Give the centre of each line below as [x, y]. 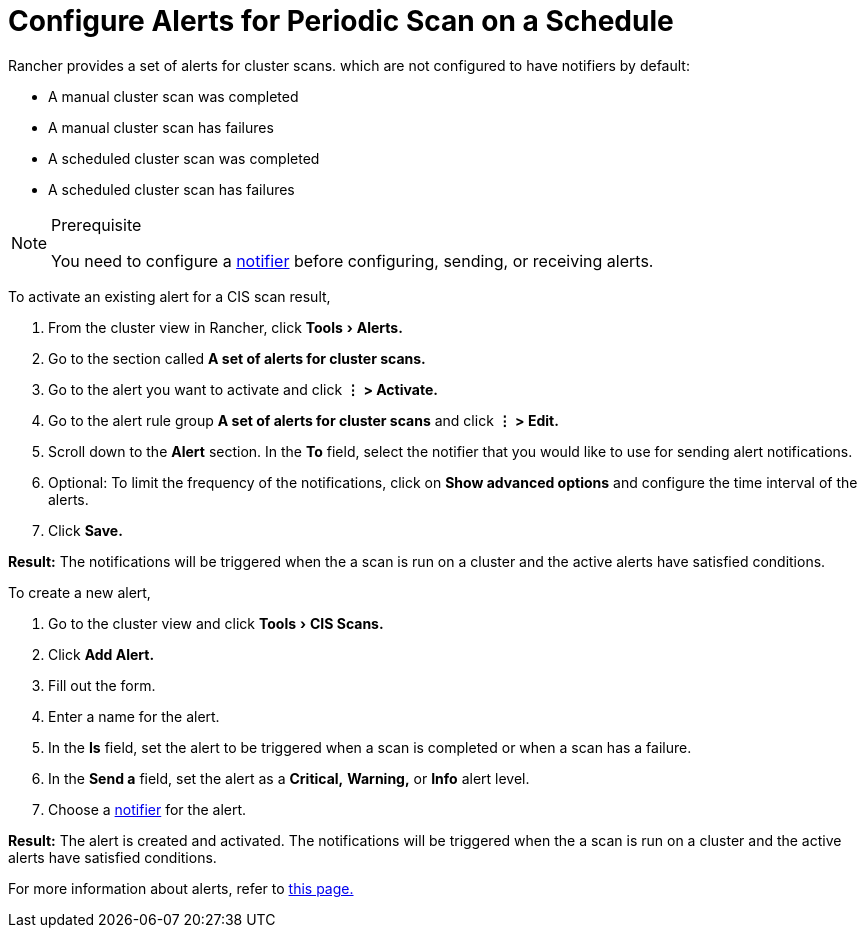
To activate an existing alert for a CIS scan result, [169, 296]
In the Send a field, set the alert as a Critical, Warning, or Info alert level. [289, 778]
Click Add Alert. [101, 654]
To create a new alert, [79, 592]
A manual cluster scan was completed [173, 96]
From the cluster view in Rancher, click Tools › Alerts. [225, 327]
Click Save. [85, 530]
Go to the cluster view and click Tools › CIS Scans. [216, 623]
